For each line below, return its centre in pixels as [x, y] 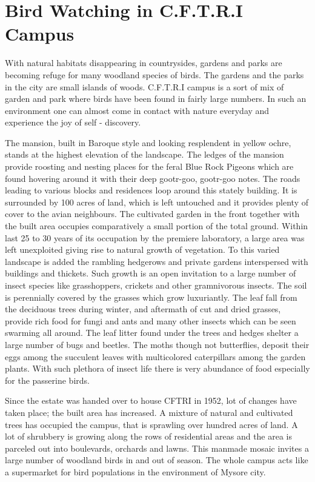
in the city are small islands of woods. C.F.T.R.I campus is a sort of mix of [144, 86]
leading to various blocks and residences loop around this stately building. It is [151, 190]
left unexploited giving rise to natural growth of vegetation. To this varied [142, 249]
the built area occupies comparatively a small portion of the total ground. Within [157, 226]
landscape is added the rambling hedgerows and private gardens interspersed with [157, 261]
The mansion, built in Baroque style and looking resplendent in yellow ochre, [148, 142]
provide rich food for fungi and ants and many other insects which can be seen [151, 320]
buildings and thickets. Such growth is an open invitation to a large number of [151, 273]
